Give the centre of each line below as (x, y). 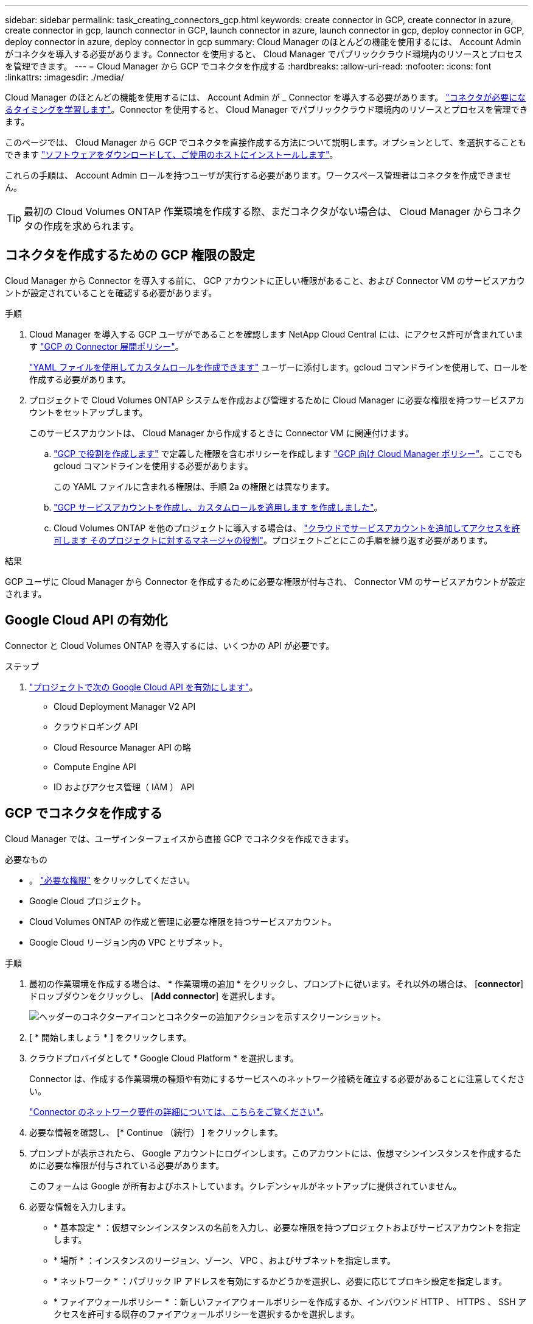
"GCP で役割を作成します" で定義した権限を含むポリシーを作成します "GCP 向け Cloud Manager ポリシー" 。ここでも (288, 453)
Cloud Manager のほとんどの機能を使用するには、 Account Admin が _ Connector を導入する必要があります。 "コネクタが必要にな (266, 97)
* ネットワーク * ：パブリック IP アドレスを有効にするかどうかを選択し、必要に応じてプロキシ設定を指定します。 (280, 1281)
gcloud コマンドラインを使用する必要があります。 (153, 466)
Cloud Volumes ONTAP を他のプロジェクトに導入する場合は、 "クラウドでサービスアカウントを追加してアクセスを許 (287, 528)
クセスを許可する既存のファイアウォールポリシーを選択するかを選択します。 (207, 1314)
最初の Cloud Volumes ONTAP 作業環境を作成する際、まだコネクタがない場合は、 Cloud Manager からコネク (273, 211)
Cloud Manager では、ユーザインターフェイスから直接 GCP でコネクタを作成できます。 (179, 838)
